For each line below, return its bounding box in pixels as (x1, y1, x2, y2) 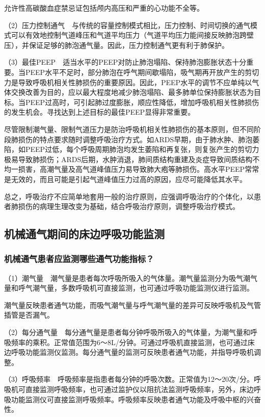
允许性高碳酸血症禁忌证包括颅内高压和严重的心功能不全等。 (4, 3, 204, 13)
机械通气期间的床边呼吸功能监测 (4, 226, 165, 242)
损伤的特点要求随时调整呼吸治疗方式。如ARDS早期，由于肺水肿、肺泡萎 (18, 134, 260, 144)
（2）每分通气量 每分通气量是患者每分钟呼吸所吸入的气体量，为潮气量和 (4, 327, 250, 337)
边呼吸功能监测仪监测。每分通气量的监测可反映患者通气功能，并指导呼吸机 (4, 347, 254, 357)
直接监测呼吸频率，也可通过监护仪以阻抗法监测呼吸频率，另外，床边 (25, 384, 254, 395)
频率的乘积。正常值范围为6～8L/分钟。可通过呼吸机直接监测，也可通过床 (11, 336, 255, 347)
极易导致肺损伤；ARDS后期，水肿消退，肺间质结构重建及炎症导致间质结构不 (4, 153, 260, 164)
